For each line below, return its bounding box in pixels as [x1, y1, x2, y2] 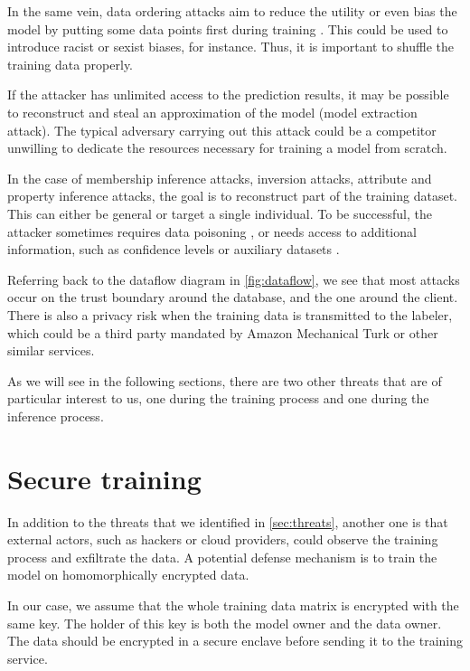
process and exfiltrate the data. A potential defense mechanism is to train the [7, 547, 437, 566]
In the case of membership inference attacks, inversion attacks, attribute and [7, 168, 432, 187]
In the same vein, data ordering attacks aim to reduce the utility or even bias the [7, 2, 457, 20]
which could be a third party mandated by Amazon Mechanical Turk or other [7, 323, 438, 342]
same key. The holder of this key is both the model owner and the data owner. [7, 613, 442, 632]
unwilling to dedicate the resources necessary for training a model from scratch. [7, 138, 447, 157]
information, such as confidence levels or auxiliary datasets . [7, 240, 340, 259]
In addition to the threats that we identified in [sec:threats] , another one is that [7, 512, 448, 531]
